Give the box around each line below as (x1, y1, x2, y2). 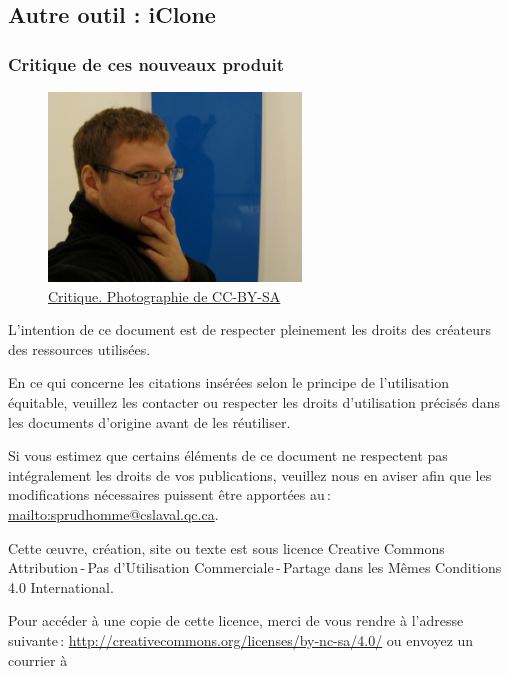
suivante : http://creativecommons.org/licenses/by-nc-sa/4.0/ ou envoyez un (8, 629, 474, 650)
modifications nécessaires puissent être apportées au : (8, 484, 332, 505)
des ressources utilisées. (8, 338, 151, 359)
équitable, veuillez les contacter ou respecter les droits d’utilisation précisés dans (8, 391, 500, 412)
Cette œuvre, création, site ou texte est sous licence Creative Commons (8, 537, 445, 558)
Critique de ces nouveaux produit (8, 51, 285, 76)
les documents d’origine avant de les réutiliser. (8, 411, 291, 432)
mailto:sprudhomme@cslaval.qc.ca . (8, 503, 219, 524)
